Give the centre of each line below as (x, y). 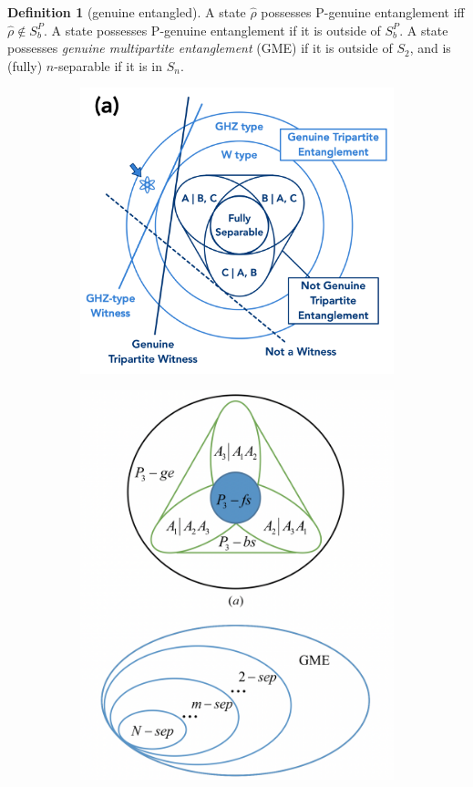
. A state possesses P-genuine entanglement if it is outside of (212, 30)
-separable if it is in (108, 65)
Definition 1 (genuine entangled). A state (127, 12)
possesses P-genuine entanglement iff (363, 12)
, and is (430, 48)
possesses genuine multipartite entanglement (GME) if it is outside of (200, 48)
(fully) (25, 65)
